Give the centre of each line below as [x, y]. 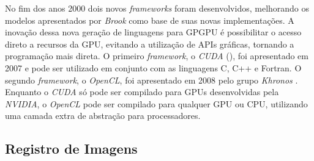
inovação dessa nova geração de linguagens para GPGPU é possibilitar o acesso [153, 32]
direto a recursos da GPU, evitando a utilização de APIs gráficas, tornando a [150, 44]
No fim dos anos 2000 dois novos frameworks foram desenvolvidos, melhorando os [157, 8]
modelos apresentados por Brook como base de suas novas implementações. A [150, 20]
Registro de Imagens [71, 148]
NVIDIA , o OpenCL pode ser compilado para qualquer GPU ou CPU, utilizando [156, 103]
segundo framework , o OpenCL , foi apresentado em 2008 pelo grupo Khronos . [151, 80]
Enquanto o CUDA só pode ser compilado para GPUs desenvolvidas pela [142, 92]
